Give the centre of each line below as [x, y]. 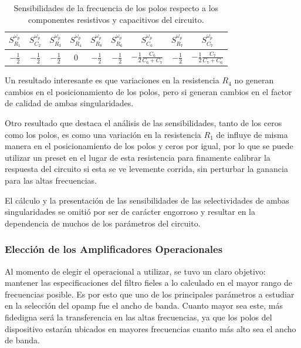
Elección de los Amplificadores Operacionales [114, 249]
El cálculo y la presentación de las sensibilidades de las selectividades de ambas [147, 200]
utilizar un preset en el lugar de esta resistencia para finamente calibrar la [138, 157]
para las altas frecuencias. [51, 180]
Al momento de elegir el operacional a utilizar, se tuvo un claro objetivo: [135, 271]
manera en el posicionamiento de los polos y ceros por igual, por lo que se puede [149, 146]
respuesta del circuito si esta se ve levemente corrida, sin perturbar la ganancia [146, 169]
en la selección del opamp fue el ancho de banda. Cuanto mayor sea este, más [144, 305]
